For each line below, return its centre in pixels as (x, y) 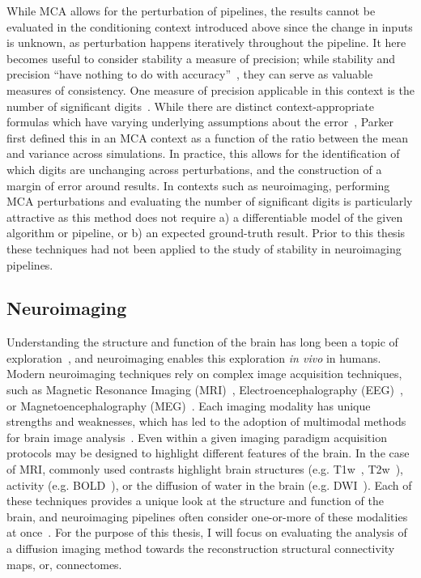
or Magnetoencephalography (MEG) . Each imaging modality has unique (189, 405)
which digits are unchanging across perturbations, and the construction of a (194, 169)
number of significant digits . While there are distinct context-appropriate (190, 106)
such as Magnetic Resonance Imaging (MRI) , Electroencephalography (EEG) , (205, 390)
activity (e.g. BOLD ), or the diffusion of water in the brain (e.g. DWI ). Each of (209, 484)
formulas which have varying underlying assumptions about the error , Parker (200, 122)
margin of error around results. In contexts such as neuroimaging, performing (198, 185)
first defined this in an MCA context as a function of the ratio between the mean (208, 137)
